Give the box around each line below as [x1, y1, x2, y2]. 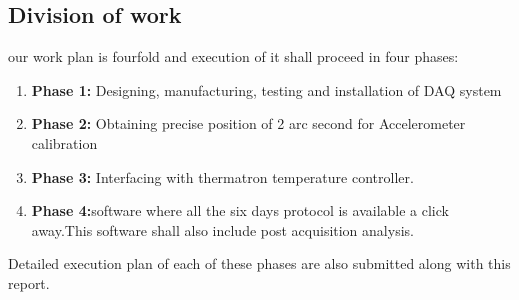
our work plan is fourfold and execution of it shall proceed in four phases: [8, 46, 459, 67]
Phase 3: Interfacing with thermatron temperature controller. [31, 166, 414, 187]
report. [8, 272, 50, 293]
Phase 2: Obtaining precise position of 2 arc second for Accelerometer [31, 113, 466, 134]
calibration [31, 132, 98, 153]
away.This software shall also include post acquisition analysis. [31, 219, 414, 240]
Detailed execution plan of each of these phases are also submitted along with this [8, 253, 511, 274]
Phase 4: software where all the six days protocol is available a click [31, 200, 449, 221]
